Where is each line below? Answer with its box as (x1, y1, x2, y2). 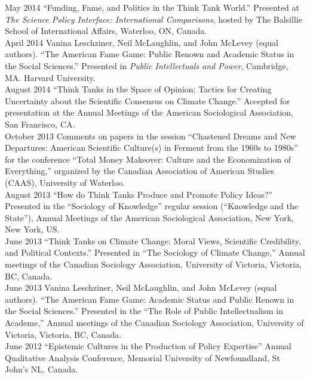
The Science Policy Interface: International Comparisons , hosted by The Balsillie (5, 13, 302, 25)
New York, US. (5, 223, 60, 235)
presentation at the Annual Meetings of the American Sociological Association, (5, 106, 293, 119)
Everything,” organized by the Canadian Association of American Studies (5, 164, 274, 177)
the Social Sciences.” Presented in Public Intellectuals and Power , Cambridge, (5, 59, 288, 72)
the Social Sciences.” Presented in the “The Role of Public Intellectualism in (5, 305, 283, 317)
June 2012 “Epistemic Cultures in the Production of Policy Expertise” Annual (5, 340, 291, 352)
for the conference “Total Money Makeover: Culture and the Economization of (5, 153, 291, 165)
